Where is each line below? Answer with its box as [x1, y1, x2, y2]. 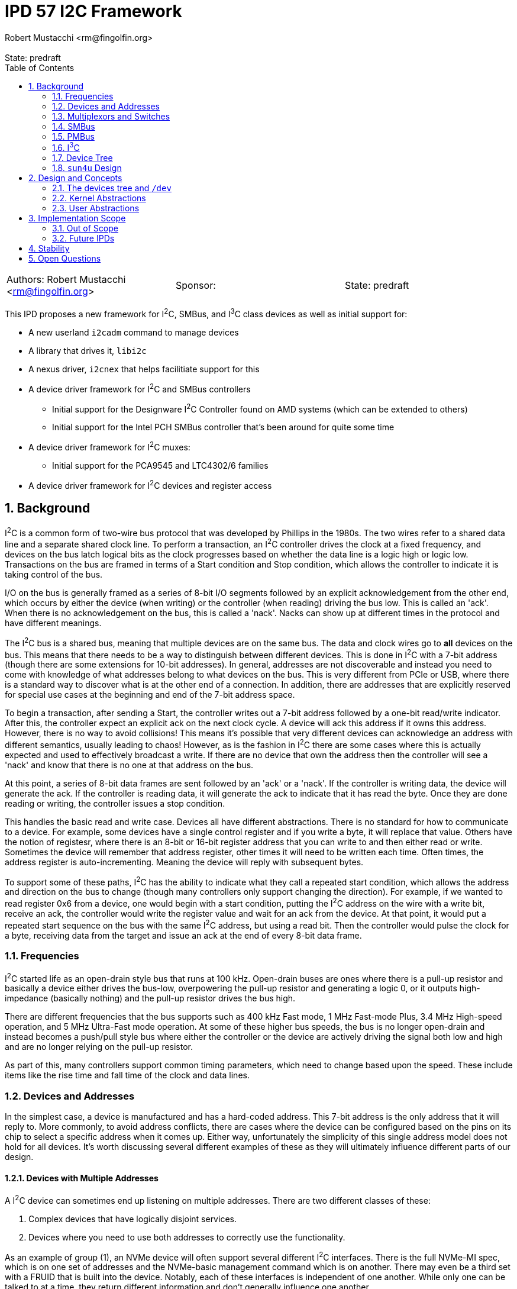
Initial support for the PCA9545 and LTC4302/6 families [52, 460, 269, 471]
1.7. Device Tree [52, 153, 113, 163]
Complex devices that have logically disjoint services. [28, 1213, 237, 1224]
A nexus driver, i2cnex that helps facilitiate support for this [28, 364, 260, 375]
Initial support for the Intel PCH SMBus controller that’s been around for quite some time [52, 422, 395, 433]
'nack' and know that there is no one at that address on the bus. [5, 759, 254, 770]
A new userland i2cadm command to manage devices [28, 327, 239, 338]
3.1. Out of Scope [52, 223, 118, 234]
